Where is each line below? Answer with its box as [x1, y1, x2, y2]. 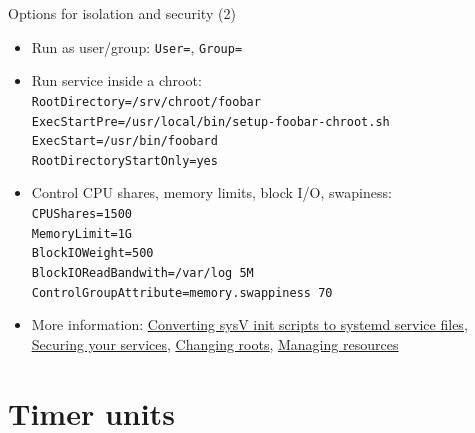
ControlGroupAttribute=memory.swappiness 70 [31, 285, 333, 300]
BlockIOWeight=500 [31, 246, 154, 261]
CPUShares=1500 [31, 207, 133, 222]
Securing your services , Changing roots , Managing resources [31, 333, 399, 354]
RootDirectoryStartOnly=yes [31, 153, 218, 168]
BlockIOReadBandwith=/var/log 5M [31, 266, 254, 281]
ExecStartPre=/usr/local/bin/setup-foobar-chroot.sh [31, 114, 390, 129]
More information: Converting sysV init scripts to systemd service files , [31, 314, 468, 335]
